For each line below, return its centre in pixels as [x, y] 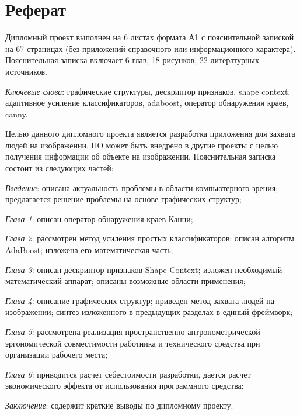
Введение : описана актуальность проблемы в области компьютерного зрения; [142, 187]
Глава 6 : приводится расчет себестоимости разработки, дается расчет [128, 374]
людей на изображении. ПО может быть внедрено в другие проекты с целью [142, 145]
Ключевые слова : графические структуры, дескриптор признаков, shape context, [148, 91]
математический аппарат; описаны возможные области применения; [125, 281]
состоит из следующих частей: [60, 168]
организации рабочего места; [57, 355]
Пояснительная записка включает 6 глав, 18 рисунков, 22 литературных [132, 60]
